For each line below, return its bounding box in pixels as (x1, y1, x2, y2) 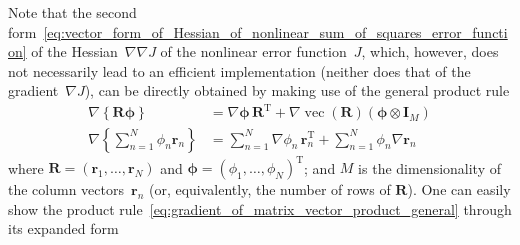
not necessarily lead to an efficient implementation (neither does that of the (8, 60, 471, 81)
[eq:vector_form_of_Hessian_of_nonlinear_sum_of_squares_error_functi (43, 21, 508, 42)
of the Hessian (31, 41, 118, 62)
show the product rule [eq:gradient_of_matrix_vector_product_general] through (8, 198, 512, 219)
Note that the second (8, 2, 137, 22)
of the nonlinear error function (160, 41, 347, 62)
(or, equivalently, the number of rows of (148, 179, 391, 200)
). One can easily (407, 179, 511, 200)
